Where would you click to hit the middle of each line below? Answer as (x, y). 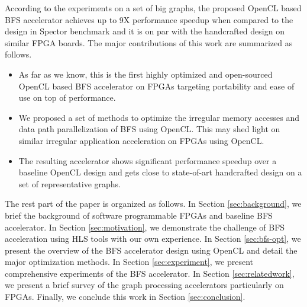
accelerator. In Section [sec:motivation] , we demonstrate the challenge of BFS (145, 227)
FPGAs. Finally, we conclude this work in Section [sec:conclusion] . (125, 297)
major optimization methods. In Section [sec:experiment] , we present (129, 262)
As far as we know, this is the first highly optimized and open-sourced (146, 74)
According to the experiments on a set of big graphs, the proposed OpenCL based (153, 8)
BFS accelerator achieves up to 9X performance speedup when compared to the (149, 19)
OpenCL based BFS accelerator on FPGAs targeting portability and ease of (156, 86)
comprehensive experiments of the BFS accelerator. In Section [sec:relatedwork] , (150, 273)
